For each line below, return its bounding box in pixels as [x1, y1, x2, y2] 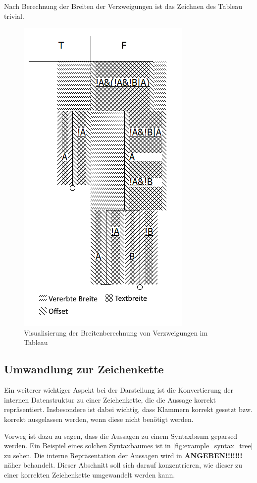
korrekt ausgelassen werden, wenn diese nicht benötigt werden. [4, 414, 194, 424]
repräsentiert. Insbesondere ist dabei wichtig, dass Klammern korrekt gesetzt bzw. [4, 404, 253, 414]
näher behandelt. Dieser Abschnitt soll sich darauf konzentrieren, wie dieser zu [4, 460, 243, 470]
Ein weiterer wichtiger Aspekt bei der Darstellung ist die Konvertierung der [4, 385, 233, 395]
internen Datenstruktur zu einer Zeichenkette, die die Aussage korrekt [4, 394, 216, 405]
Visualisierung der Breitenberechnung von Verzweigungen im [24, 327, 208, 338]
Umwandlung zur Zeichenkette [4, 361, 164, 377]
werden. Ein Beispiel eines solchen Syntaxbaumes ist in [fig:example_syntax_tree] [4, 440, 253, 451]
